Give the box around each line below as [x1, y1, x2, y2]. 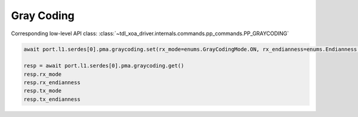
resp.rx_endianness [23, 79, 81, 86]
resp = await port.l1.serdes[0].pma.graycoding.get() [23, 63, 184, 69]
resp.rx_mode [23, 70, 62, 78]
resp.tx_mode [23, 87, 62, 94]
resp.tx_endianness [23, 96, 81, 103]
